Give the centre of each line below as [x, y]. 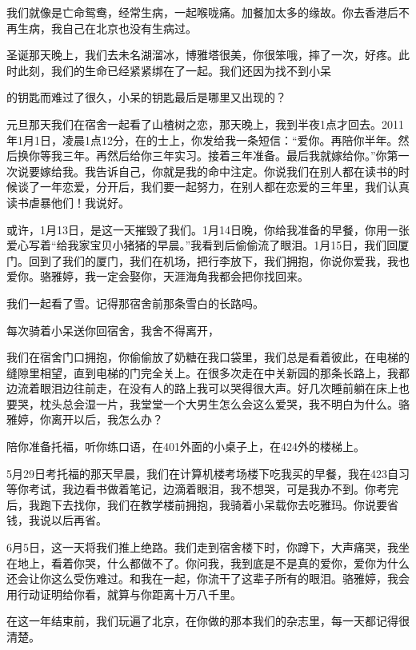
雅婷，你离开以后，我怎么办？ [85, 419]
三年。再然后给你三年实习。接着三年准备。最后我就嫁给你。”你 [224, 156]
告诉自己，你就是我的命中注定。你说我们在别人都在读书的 [247, 171]
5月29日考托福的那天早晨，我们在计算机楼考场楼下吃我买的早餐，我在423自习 [208, 473]
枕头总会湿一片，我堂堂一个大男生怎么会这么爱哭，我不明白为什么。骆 [224, 403]
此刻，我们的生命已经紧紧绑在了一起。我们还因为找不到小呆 [174, 70]
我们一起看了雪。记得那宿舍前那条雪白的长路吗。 [135, 303]
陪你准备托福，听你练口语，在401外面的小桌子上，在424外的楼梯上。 [186, 447]
